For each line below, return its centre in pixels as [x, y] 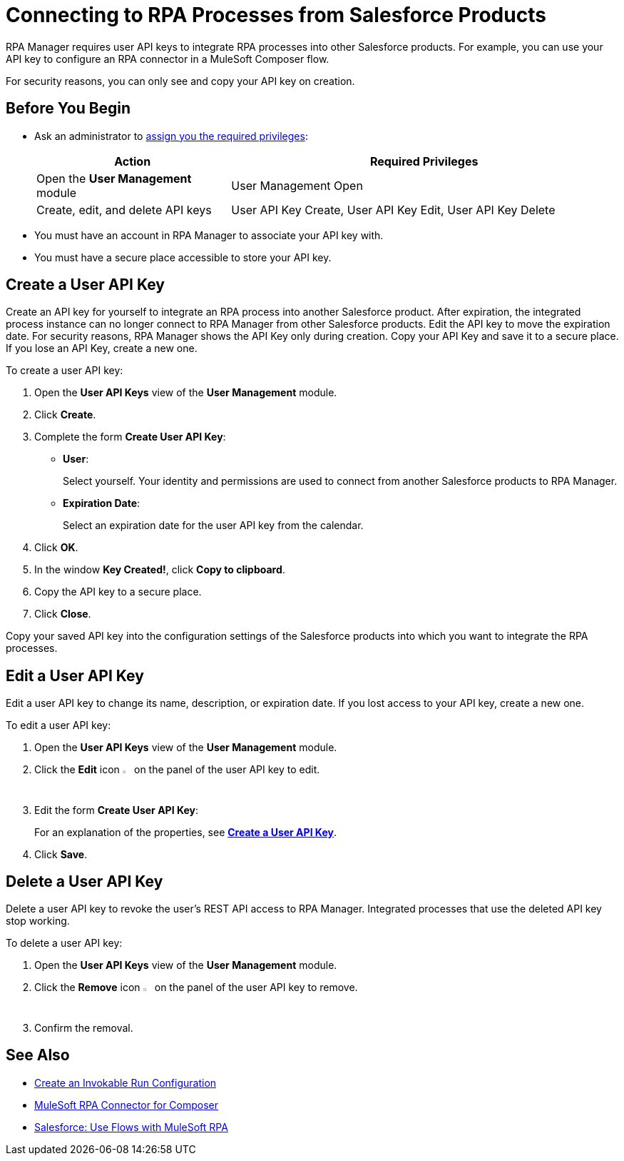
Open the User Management [114, 178]
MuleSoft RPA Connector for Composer [127, 1105]
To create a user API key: [65, 371]
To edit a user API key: [58, 725]
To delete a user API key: [64, 943]
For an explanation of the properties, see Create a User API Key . [185, 832]
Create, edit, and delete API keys [124, 210]
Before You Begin [68, 109]
